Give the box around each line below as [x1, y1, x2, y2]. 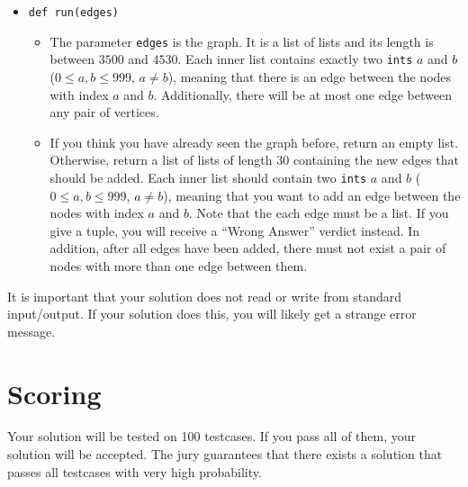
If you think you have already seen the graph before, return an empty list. [49, 132, 459, 151]
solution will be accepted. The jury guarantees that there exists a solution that [7, 445, 443, 464]
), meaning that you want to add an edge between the [163, 185, 461, 204]
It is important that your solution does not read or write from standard [7, 286, 402, 305]
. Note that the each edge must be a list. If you [188, 203, 449, 222]
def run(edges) [28, 6, 120, 19]
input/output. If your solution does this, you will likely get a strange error [7, 304, 417, 323]
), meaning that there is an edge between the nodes [167, 67, 452, 86]
